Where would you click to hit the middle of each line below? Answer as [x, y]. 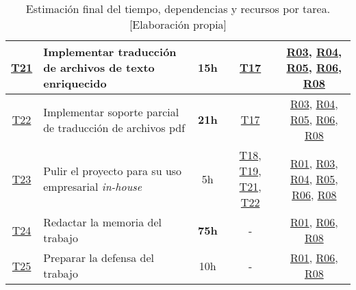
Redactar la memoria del [102, 222]
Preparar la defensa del [99, 258]
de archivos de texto [99, 67]
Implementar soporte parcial [111, 111]
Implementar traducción [110, 52]
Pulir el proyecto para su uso [113, 171]
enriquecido [75, 83]
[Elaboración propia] [178, 24]
